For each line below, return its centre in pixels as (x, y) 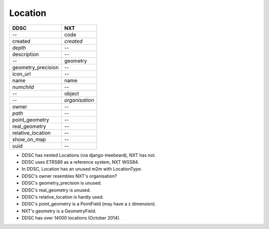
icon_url (21, 74)
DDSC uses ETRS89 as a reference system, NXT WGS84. (80, 162)
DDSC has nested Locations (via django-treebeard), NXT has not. (89, 155)
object (71, 93)
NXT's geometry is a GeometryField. (59, 211)
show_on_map (29, 139)
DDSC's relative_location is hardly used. (63, 197)
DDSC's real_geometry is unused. (56, 190)
